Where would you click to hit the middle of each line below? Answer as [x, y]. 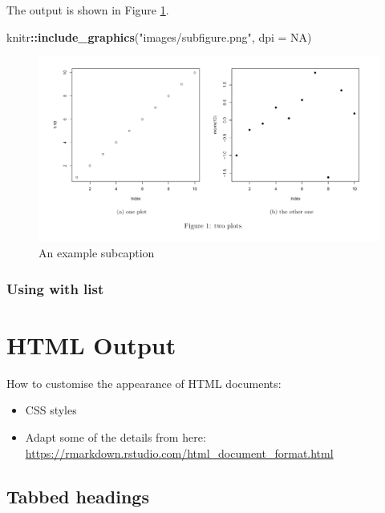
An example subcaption [97, 253]
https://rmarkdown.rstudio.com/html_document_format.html [179, 452]
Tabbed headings [78, 496]
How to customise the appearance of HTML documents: [144, 383]
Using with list [55, 288]
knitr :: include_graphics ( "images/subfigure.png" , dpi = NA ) [159, 36]
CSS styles [51, 410]
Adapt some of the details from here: [115, 436]
